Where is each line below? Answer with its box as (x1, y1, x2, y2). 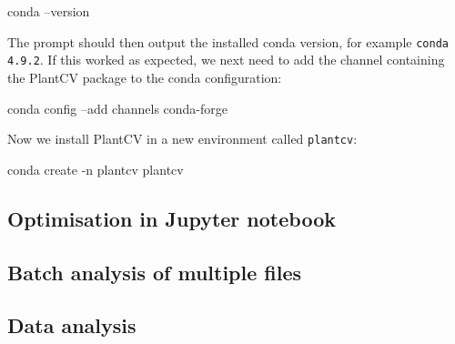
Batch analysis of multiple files (7, 258, 302, 286)
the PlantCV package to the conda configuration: (7, 67, 282, 86)
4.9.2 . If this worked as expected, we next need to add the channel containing (7, 50, 445, 69)
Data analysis (7, 311, 136, 339)
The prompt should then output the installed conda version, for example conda (7, 32, 449, 51)
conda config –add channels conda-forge (7, 98, 228, 117)
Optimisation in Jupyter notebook (7, 204, 336, 232)
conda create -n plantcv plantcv (7, 159, 184, 178)
